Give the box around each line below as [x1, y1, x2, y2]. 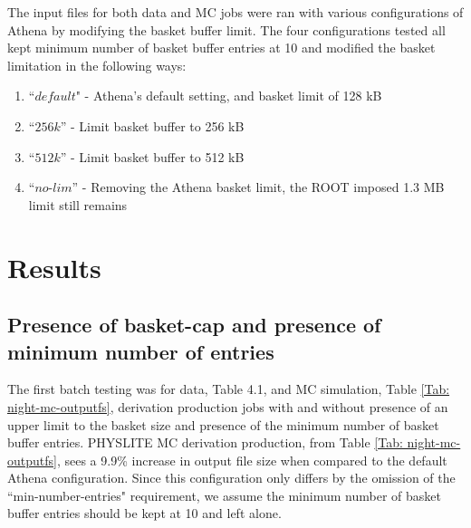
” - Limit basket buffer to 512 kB [60, 147, 245, 166]
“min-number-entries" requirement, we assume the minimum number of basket [7, 485, 441, 504]
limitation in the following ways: [7, 55, 187, 74]
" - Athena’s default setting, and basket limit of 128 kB [75, 86, 382, 105]
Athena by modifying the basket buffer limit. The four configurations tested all [7, 20, 446, 39]
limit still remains [28, 195, 128, 214]
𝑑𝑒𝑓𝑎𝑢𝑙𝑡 [34, 91, 76, 104]
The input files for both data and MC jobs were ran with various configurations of [7, 3, 464, 21]
